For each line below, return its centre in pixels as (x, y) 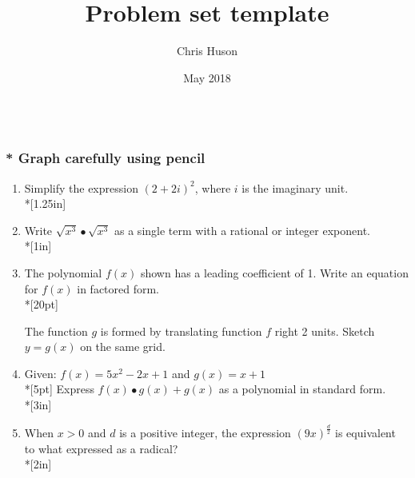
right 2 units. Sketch (325, 331)
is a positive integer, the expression (205, 433)
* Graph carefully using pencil (106, 158)
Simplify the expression (81, 187)
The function (56, 331)
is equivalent (365, 433)
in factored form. (118, 288)
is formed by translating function (181, 331)
